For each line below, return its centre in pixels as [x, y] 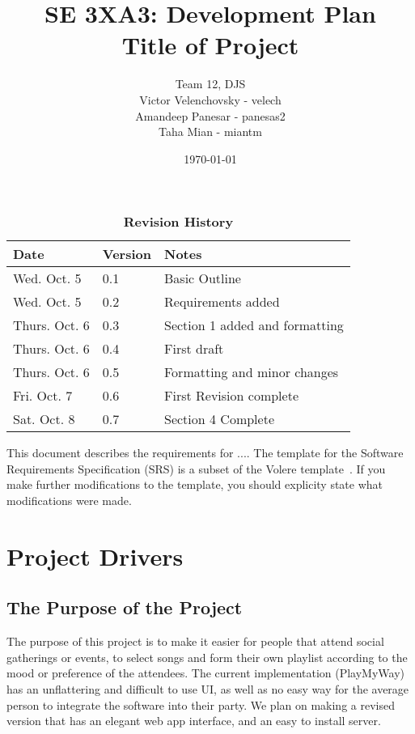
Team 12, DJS [210, 84]
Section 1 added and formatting [254, 325]
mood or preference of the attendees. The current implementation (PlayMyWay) [206, 673]
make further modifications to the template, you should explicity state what [195, 484]
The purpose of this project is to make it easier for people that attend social [195, 641]
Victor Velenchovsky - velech [210, 99]
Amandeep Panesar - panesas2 [210, 115]
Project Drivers [95, 556]
